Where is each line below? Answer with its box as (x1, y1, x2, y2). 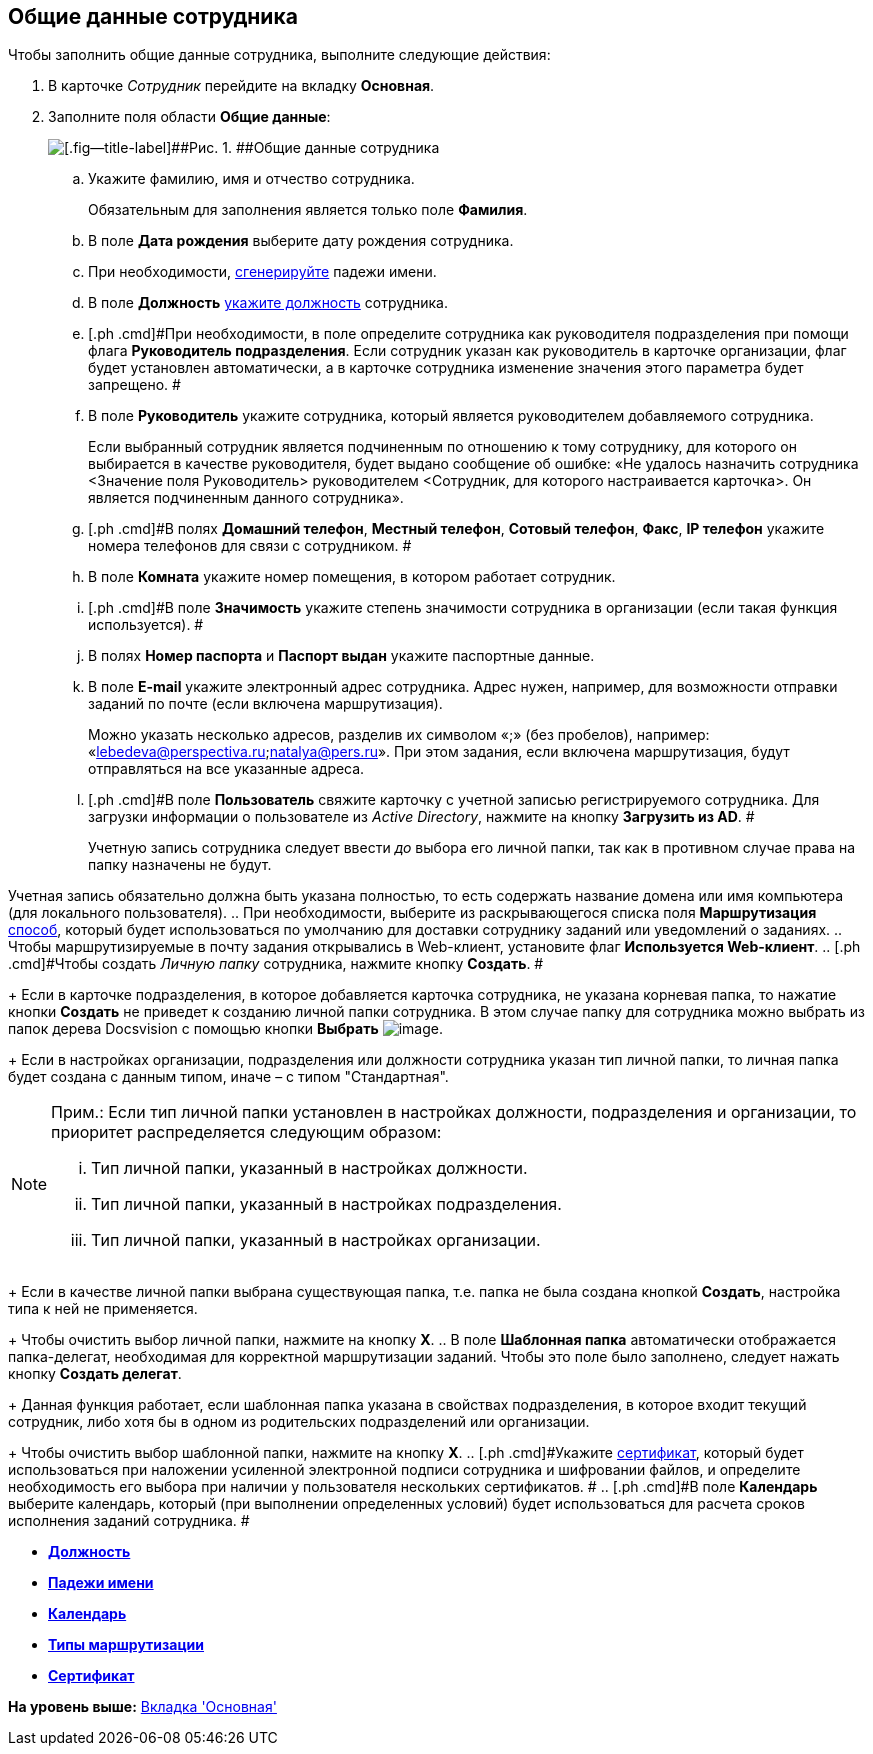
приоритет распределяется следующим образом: (51, 1122, 442, 1143)
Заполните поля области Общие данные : (48, 108, 331, 126)
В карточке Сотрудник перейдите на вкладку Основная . (48, 77, 435, 95)
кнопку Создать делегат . (8, 1365, 182, 1383)
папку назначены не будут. (88, 856, 272, 874)
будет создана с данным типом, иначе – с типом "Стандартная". (8, 1068, 449, 1086)
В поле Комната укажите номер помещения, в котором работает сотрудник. (88, 568, 616, 586)
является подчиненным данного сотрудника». (88, 489, 404, 507)
